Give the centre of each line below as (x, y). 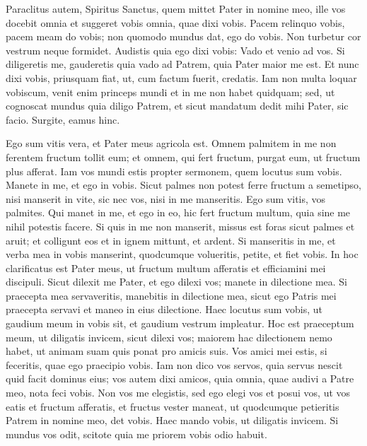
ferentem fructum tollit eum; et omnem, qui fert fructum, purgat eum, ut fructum (183, 157)
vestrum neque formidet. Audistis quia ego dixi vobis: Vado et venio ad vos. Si (175, 50)
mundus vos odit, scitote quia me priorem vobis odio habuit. (136, 434)
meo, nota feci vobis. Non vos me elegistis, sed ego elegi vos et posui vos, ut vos (178, 393)
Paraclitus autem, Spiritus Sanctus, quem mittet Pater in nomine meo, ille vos (176, 8)
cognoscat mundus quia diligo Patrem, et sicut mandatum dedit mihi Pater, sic (177, 106)
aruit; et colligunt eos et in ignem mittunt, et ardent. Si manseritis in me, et (171, 240)
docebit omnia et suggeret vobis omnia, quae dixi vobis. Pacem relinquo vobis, (175, 22)
